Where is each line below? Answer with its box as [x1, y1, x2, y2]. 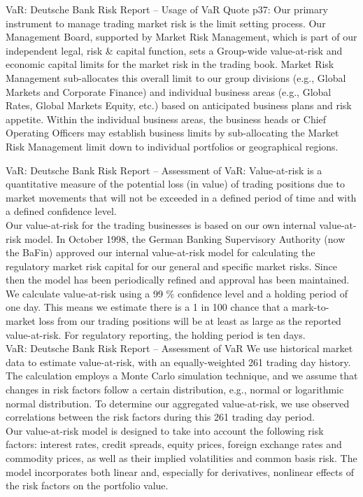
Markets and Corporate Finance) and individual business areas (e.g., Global [6, 84, 332, 99]
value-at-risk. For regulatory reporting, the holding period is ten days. [6, 327, 306, 342]
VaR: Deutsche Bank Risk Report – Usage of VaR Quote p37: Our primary [6, 2, 328, 16]
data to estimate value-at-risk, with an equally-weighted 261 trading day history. [6, 354, 351, 369]
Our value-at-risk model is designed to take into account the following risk [6, 423, 324, 437]
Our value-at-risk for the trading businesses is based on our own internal [6, 217, 316, 232]
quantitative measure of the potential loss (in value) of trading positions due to [6, 176, 346, 191]
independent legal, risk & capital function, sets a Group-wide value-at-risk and [6, 43, 343, 57]
